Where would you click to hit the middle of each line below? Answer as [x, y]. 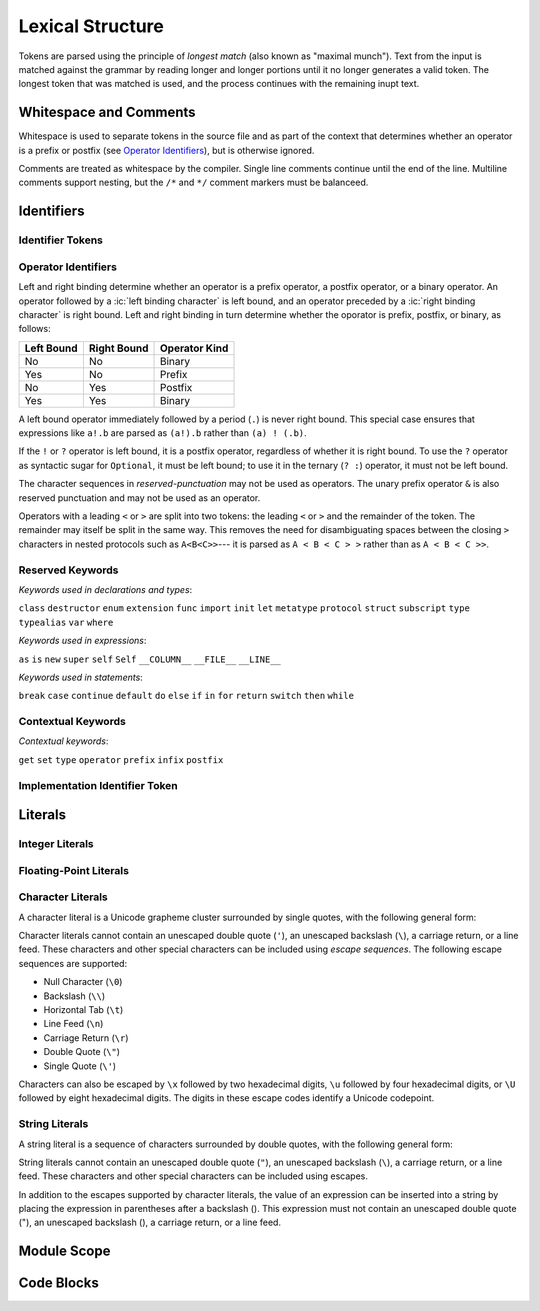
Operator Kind [194, 348]
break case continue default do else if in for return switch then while [186, 696]
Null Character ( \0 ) [83, 982]
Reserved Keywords [68, 570]
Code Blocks [58, 1283]
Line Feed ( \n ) [73, 1024]
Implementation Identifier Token [98, 785]
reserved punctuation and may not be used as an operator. [139, 497]
